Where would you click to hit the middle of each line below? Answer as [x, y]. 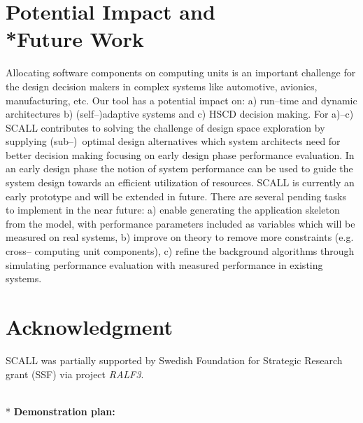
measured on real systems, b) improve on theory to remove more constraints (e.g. [180, 237]
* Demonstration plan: [60, 411]
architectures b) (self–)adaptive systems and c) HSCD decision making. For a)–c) [180, 114]
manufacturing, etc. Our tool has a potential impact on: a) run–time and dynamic [181, 100]
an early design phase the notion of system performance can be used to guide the [179, 168]
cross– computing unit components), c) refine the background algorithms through [180, 251]
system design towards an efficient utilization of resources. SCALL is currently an [180, 182]
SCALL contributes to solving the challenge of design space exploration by [165, 127]
